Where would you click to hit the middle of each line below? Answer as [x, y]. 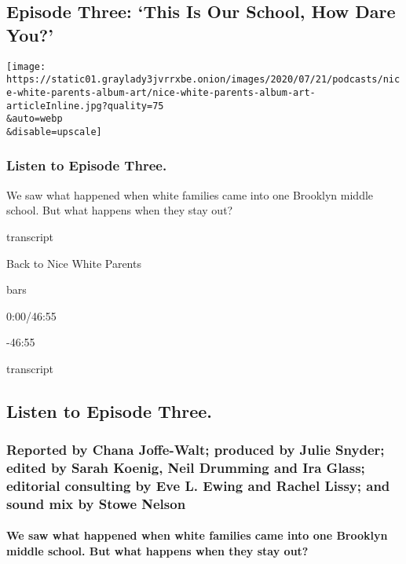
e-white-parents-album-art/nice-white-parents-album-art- [161, 92]
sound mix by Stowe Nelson [96, 503]
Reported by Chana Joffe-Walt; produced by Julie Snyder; [196, 450]
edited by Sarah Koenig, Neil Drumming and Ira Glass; [186, 468]
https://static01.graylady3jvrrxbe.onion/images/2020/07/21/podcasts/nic [203, 80]
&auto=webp [35, 119]
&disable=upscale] [54, 132]
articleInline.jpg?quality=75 [85, 106]
